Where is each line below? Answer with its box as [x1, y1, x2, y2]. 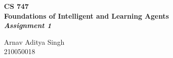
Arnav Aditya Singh [4, 36, 65, 47]
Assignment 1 [4, 20, 51, 30]
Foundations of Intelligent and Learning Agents [4, 10, 169, 21]
